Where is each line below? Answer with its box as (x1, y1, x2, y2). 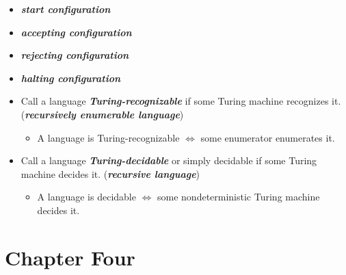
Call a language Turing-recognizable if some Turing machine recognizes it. (21, 94, 341, 108)
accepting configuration (21, 25, 132, 39)
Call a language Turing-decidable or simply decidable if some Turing (21, 153, 317, 168)
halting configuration (21, 70, 121, 85)
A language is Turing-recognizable (37, 130, 180, 144)
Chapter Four (5, 243, 135, 271)
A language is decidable (37, 189, 136, 204)
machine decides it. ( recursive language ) (21, 166, 200, 181)
